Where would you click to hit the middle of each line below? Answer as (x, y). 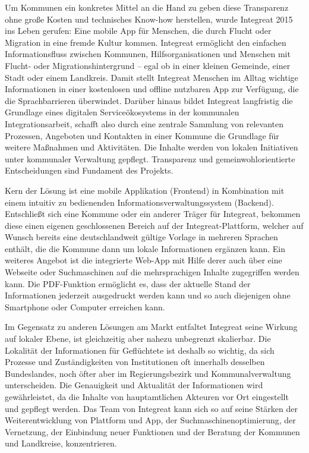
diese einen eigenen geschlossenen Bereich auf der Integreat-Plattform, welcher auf (154, 225)
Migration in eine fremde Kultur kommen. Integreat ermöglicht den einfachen (146, 42)
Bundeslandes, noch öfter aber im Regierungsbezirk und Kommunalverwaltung (148, 373)
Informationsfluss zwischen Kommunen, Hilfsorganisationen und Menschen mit (148, 54)
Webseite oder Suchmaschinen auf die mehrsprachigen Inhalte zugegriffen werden (152, 272)
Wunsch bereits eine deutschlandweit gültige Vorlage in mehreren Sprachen (141, 237)
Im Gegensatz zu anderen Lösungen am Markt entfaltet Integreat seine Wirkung (151, 327)
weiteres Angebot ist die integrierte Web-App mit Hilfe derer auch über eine (144, 260)
